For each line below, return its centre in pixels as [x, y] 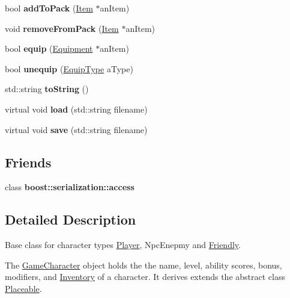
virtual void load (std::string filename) [76, 109]
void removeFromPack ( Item [62, 28]
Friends [28, 162]
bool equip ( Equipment [49, 48]
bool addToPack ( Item [49, 8]
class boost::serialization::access [70, 187]
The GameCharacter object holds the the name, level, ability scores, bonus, [143, 265]
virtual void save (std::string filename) [76, 129]
